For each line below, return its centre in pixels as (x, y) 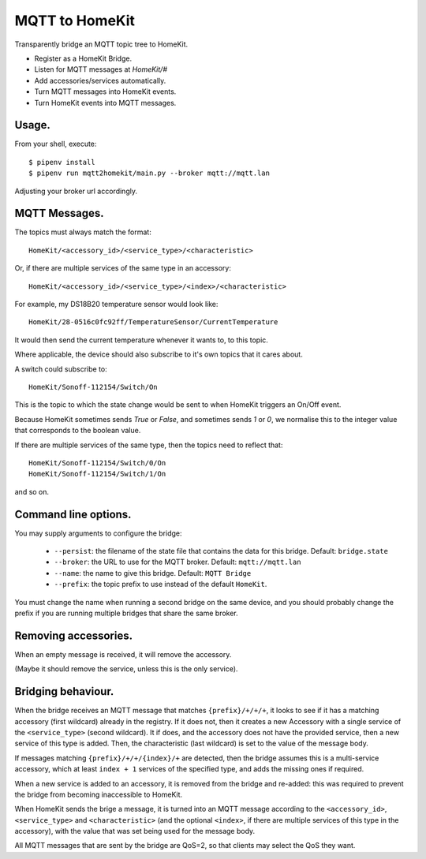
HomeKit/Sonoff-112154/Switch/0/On (97, 463)
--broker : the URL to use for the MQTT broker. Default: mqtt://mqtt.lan (177, 562)
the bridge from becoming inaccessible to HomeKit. (99, 794)
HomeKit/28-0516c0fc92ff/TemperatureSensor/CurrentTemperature (153, 322)
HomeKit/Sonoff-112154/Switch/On (93, 387)
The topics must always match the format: (83, 232)
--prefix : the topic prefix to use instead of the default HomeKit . (161, 584)
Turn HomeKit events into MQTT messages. (105, 103)
